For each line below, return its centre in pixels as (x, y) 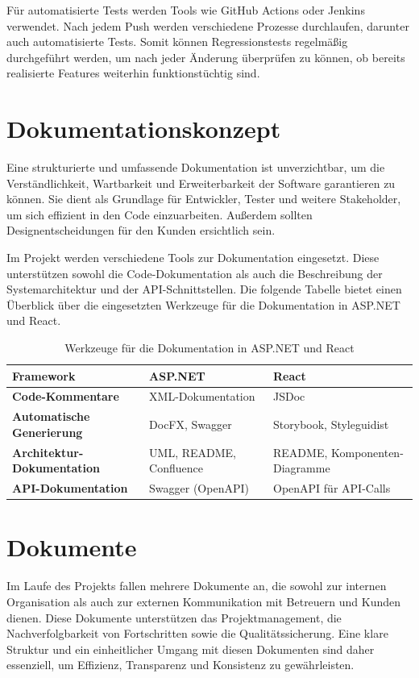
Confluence (176, 468)
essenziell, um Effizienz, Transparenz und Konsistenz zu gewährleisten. (180, 665)
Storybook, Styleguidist (331, 424)
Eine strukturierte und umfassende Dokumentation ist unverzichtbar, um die (196, 167)
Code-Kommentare (66, 396)
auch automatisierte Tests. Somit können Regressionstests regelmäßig (177, 42)
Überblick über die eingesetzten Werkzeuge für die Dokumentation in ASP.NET (203, 304)
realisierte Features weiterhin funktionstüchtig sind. (133, 73)
